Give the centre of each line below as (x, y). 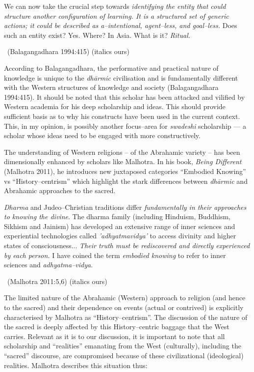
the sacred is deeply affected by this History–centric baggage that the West (117, 327)
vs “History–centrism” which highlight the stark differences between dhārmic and (126, 181)
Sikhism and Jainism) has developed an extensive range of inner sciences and (120, 226)
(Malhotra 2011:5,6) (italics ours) (57, 281)
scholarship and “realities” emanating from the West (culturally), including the (123, 346)
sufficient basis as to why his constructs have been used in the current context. (122, 116)
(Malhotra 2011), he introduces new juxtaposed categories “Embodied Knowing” (125, 171)
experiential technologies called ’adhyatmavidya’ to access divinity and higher (120, 236)
